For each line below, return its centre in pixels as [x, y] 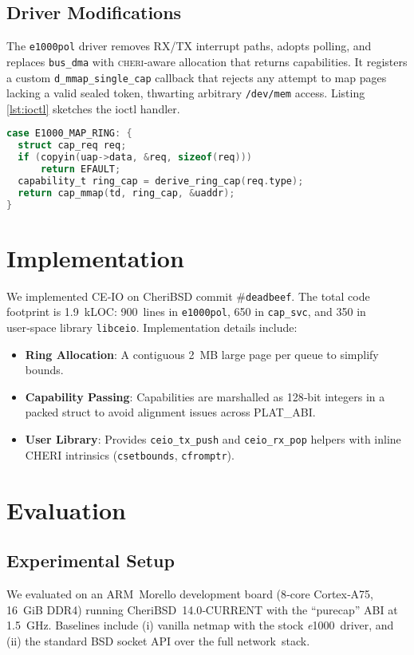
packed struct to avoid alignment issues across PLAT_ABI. [170, 412]
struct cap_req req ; [72, 146]
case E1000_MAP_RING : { [69, 134]
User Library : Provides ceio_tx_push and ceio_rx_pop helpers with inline [213, 439]
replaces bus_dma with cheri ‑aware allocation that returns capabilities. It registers [207, 61]
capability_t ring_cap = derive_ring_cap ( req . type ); [161, 181]
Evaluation [66, 509]
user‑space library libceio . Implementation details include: [152, 327]
